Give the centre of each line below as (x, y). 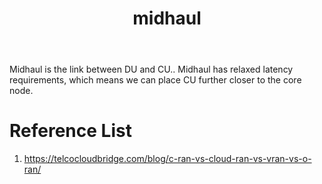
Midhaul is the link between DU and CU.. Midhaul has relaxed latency (151, 69)
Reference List (70, 131)
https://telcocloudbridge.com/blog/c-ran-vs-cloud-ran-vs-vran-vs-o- (167, 159)
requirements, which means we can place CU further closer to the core (155, 80)
